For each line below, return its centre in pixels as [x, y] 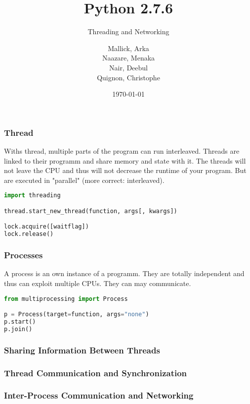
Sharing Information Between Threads [82, 350]
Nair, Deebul [128, 67]
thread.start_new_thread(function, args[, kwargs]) [91, 211]
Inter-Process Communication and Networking [99, 395]
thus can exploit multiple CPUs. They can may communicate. [98, 283]
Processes [23, 255]
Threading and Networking [128, 31]
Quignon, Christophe [128, 77]
